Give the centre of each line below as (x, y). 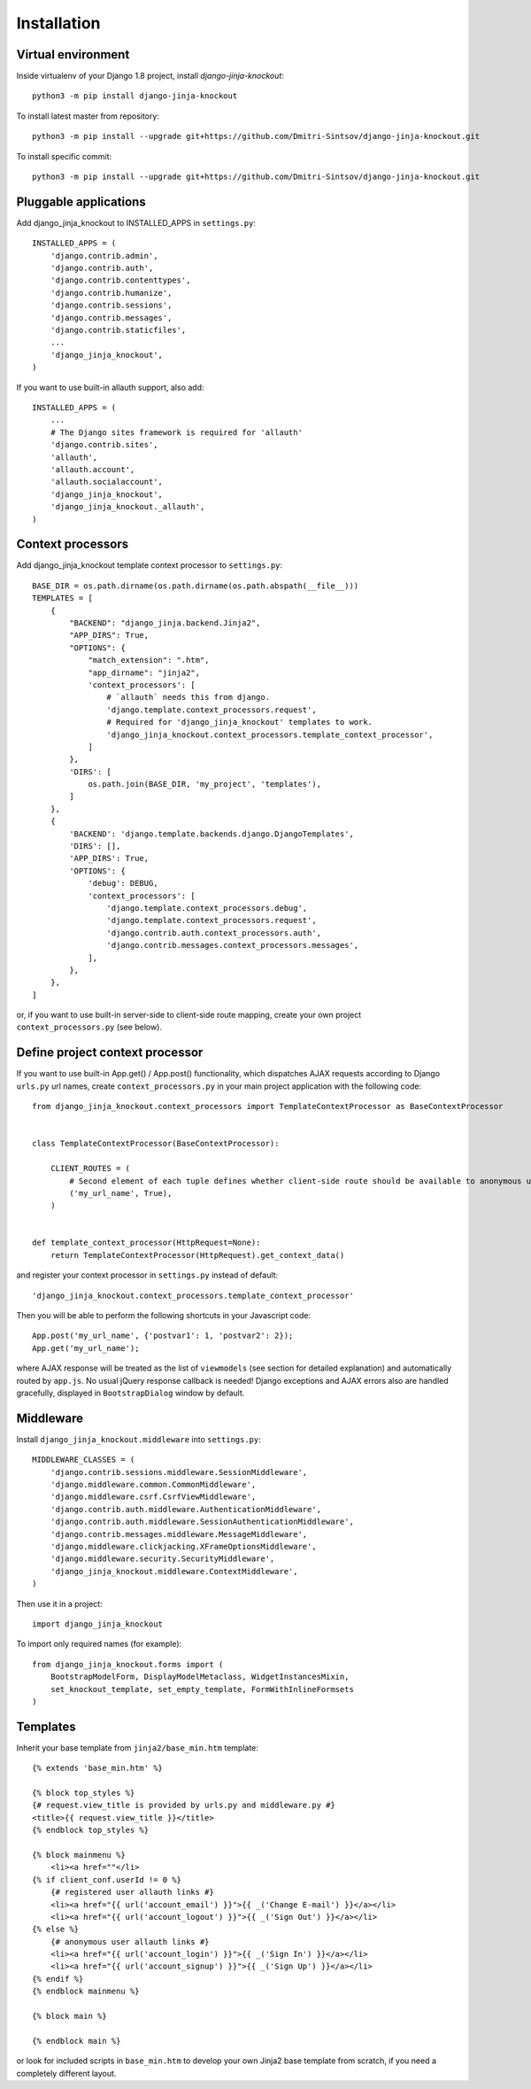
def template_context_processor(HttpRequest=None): (146, 1243)
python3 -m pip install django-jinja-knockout (135, 96)
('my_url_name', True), (121, 1193)
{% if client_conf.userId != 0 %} (107, 1879)
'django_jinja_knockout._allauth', (127, 507)
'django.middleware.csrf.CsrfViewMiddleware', (153, 1497)
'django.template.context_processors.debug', (207, 908)
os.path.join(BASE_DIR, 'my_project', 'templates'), (205, 784)
